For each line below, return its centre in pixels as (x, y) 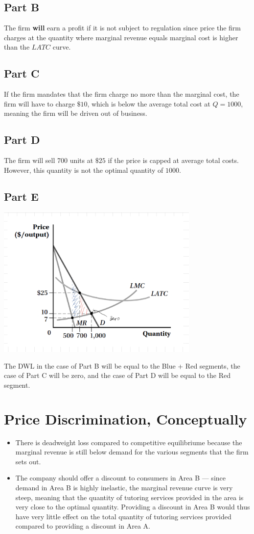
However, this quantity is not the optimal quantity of (84, 170)
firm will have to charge (39, 103)
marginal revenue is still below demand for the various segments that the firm (132, 452)
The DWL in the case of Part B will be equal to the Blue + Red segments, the (122, 365)
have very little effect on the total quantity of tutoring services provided (123, 516)
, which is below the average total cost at (149, 103)
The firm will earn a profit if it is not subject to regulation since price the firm (123, 28)
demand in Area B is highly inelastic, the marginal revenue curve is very (124, 487)
